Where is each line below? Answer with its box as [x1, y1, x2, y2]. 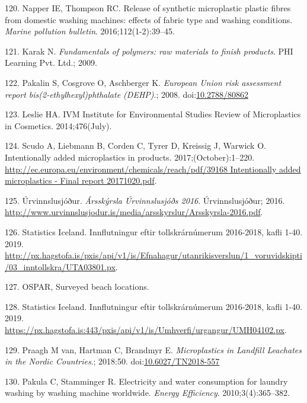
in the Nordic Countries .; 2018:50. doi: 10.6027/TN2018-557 [5, 355, 220, 367]
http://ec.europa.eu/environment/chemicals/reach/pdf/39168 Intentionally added [5, 162, 301, 175]
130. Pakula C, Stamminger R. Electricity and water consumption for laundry [5, 375, 288, 387]
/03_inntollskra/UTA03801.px [5, 260, 116, 273]
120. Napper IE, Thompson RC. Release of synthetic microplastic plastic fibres [5, 2, 291, 14]
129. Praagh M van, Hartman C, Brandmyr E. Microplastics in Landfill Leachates [5, 343, 302, 356]
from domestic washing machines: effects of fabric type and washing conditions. [5, 13, 293, 25]
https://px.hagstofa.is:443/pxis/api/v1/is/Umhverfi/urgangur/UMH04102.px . [5, 324, 287, 336]
